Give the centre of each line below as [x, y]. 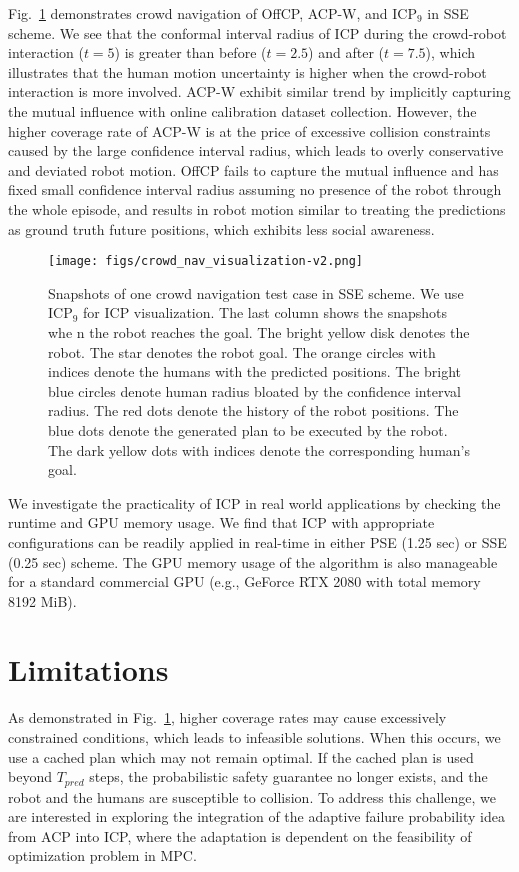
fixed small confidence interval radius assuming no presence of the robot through [255, 189]
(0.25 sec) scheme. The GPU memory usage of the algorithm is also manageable [253, 561]
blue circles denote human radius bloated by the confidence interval [254, 390]
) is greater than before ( [190, 52]
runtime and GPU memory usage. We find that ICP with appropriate [221, 522]
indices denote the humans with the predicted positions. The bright [255, 371]
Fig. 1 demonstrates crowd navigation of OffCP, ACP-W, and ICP [212, 13]
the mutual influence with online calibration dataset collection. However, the [242, 110]
